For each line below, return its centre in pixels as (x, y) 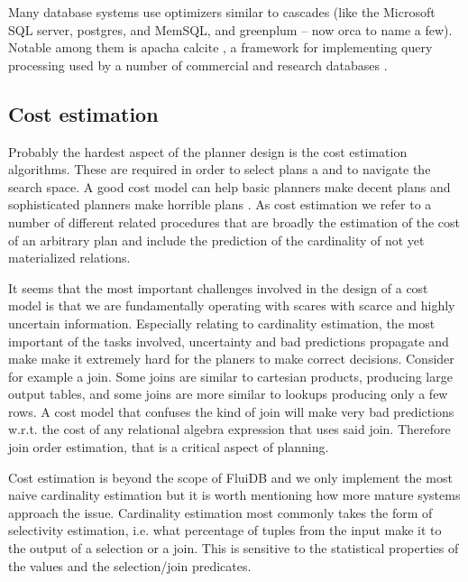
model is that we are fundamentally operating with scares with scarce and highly (232, 305)
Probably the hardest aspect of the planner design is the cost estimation (208, 151)
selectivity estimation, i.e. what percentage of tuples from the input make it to (225, 530)
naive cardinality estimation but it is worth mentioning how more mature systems (234, 495)
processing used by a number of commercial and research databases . (198, 65)
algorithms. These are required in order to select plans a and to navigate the (220, 169)
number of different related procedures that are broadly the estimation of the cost (234, 222)
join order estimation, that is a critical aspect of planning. (169, 447)
